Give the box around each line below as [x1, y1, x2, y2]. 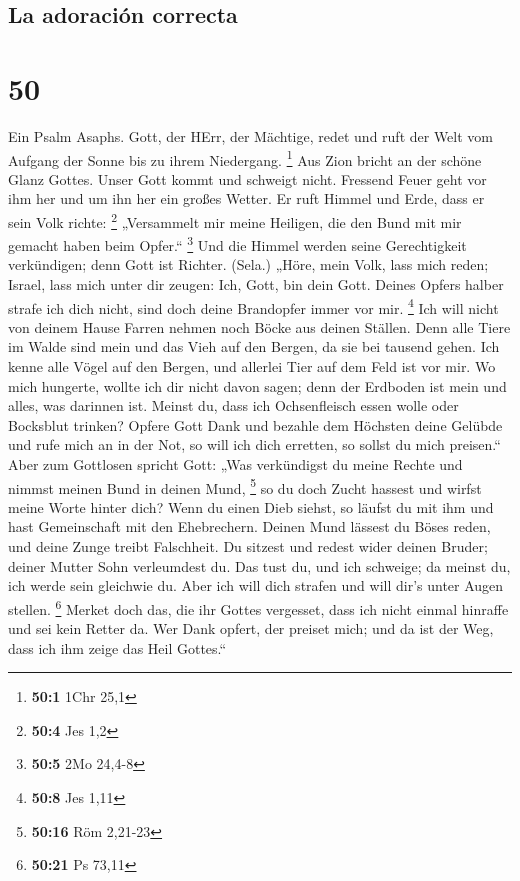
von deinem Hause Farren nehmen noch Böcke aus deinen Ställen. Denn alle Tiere [8, 316, 511, 337]
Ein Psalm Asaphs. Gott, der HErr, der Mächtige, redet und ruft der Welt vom [8, 125, 494, 146]
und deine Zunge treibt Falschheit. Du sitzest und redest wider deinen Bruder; [8, 536, 488, 557]
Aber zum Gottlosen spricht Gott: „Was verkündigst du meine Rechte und [8, 454, 463, 475]
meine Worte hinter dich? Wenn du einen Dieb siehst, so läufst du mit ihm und [8, 496, 494, 517]
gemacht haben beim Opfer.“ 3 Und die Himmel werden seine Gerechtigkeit [8, 232, 467, 255]
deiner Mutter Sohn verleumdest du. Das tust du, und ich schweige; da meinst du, [8, 555, 511, 576]
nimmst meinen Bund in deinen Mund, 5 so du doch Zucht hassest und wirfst [8, 474, 482, 498]
